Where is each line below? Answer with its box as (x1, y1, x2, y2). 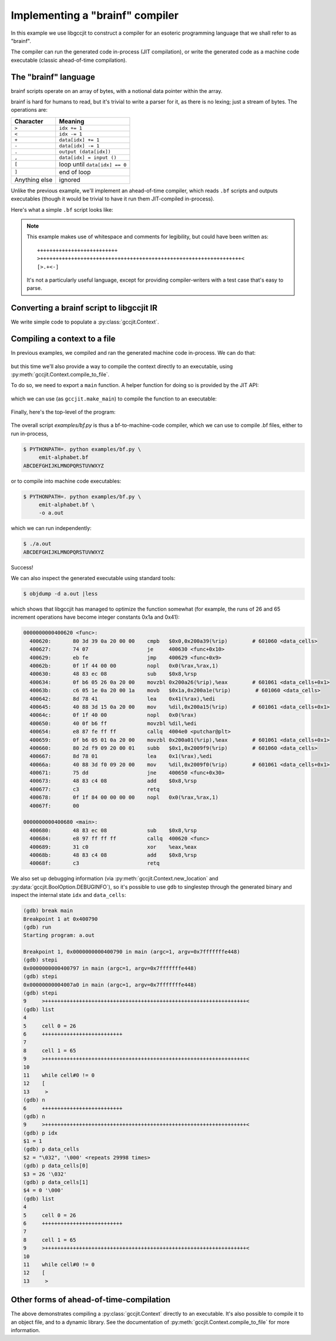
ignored (59, 175, 80, 184)
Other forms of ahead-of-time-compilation (11, 1295, 170, 1305)
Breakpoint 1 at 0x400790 (23, 915, 98, 922)
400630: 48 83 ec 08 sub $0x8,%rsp (29, 670, 197, 678)
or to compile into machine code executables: (11, 477, 122, 485)
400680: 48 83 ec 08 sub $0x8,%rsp (29, 827, 197, 833)
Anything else (14, 175, 53, 184)
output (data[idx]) (59, 148, 111, 155)
